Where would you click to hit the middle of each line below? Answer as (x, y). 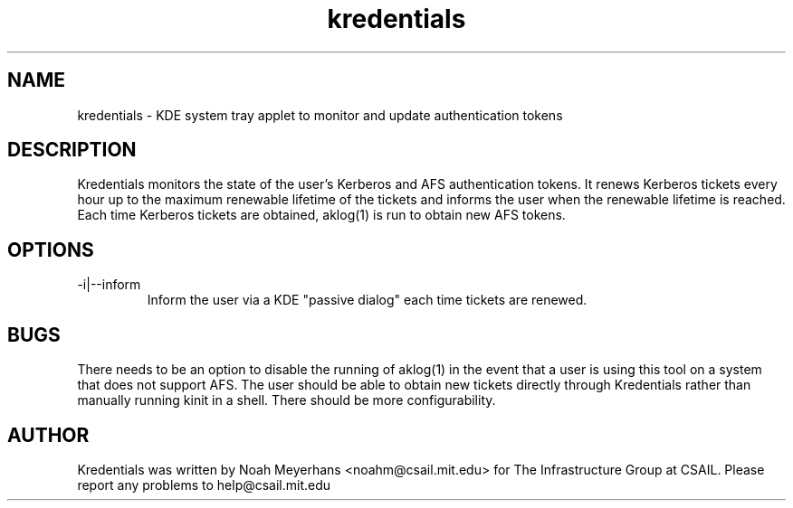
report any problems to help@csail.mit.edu (204, 484)
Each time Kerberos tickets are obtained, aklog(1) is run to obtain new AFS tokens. (321, 215)
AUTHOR (48, 435)
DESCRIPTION (72, 150)
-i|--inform (109, 285)
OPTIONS (51, 249)
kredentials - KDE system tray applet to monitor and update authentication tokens (320, 115)
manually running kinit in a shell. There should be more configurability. (287, 400)
